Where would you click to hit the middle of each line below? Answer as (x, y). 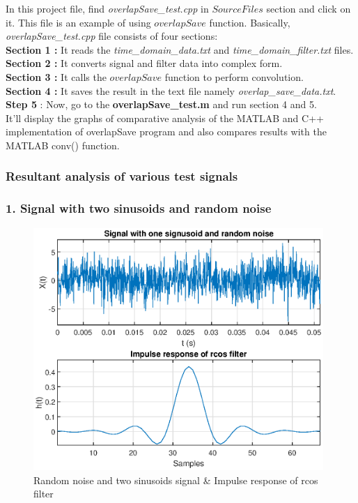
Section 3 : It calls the (56, 76)
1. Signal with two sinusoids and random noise (139, 208)
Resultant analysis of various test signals (122, 176)
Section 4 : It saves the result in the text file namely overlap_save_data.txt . (171, 90)
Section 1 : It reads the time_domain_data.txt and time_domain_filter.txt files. (180, 49)
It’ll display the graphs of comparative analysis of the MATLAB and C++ (165, 118)
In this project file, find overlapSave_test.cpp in (107, 8)
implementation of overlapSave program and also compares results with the (166, 132)
